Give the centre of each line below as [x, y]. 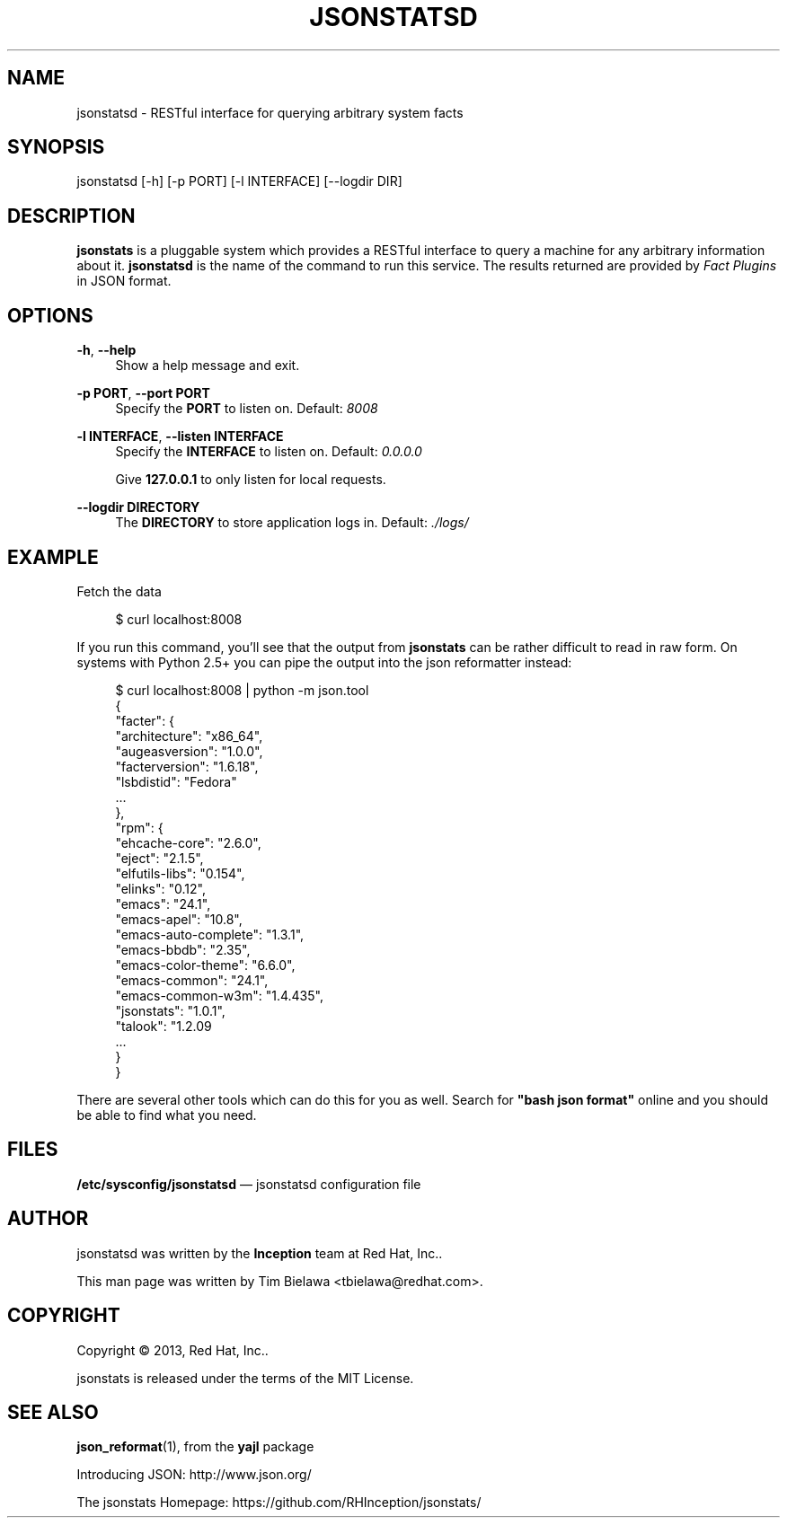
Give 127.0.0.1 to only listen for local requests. [251, 480]
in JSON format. [124, 281]
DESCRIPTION [71, 216]
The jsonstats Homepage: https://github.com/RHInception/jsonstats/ [279, 1503]
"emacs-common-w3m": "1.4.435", [219, 995]
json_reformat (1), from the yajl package [195, 1447]
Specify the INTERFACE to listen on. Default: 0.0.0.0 [269, 452]
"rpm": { [139, 827]
